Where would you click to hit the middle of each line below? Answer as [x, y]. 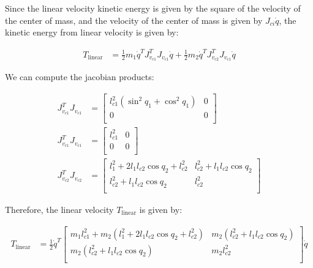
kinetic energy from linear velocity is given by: [92, 32]
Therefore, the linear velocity [59, 209]
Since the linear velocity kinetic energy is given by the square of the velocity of [153, 8]
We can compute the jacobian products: [80, 77]
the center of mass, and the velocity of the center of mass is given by [134, 20]
